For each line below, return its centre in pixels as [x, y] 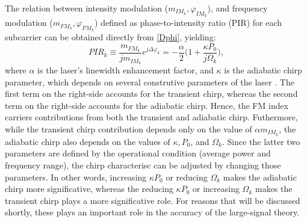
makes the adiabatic [260, 177]
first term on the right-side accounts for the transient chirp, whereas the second [151, 94]
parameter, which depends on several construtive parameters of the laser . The [150, 82]
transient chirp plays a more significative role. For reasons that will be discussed [153, 200]
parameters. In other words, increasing [76, 177]
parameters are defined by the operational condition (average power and [138, 153]
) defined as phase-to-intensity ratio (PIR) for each [188, 23]
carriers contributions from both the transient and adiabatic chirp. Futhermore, [151, 117]
